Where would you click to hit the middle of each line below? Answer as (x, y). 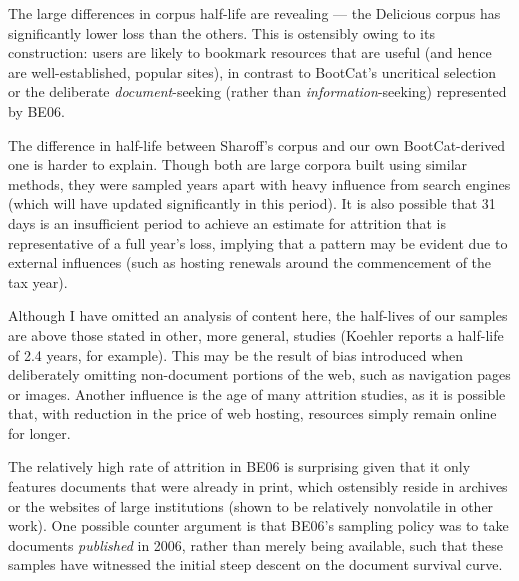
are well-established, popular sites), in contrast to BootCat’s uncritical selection (252, 71)
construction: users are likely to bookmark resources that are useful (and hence (250, 52)
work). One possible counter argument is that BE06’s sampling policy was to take (258, 525)
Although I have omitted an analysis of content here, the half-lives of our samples (258, 315)
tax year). (38, 281)
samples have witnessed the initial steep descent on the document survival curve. (255, 564)
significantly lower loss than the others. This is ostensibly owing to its (221, 32)
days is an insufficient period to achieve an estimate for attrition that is (227, 222)
